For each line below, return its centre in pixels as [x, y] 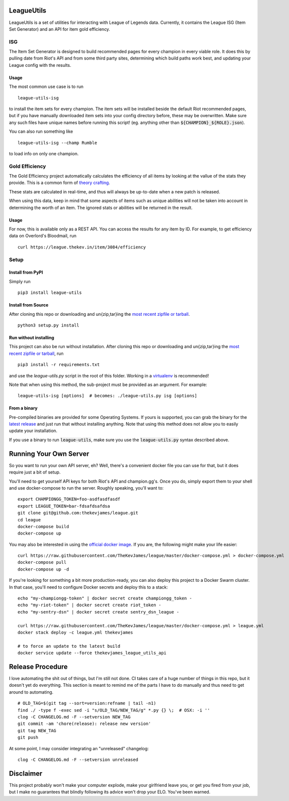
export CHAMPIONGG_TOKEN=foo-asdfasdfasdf [69, 499]
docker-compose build [43, 526]
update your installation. [33, 431]
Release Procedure [38, 667]
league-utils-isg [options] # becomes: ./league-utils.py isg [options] [108, 396]
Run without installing [32, 337]
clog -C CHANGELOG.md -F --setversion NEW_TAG [74, 717]
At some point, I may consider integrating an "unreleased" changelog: [79, 748]
